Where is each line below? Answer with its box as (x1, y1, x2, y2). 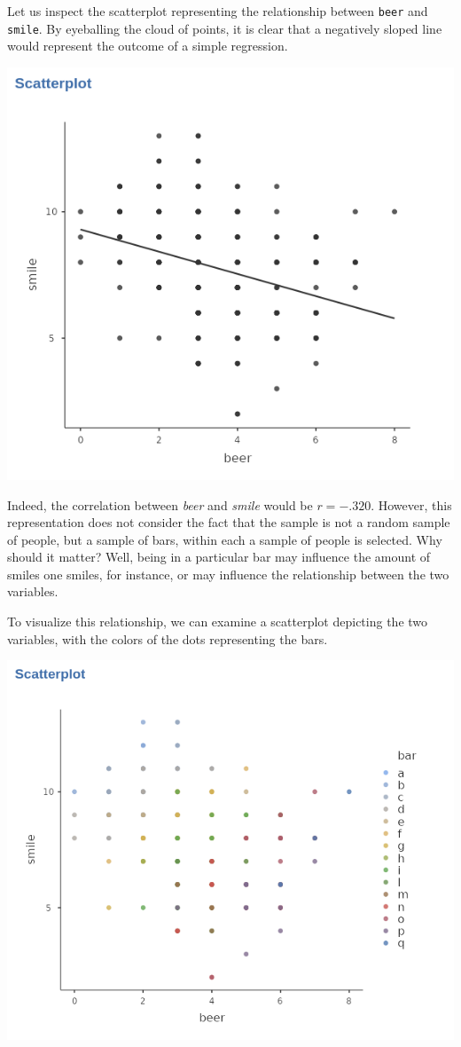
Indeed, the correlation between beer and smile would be (7, 495, 313, 514)
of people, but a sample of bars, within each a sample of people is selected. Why (7, 530, 442, 548)
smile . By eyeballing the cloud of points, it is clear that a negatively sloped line (7, 19, 442, 37)
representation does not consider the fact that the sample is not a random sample (7, 513, 450, 531)
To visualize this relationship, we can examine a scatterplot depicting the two (7, 612, 428, 631)
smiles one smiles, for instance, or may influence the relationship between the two (7, 564, 449, 583)
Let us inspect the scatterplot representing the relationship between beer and (7, 2, 428, 20)
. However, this (371, 495, 452, 514)
